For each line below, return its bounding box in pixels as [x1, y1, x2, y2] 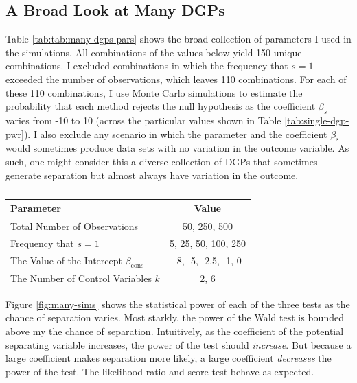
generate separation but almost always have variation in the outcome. [5, 167, 299, 182]
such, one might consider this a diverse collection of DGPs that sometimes [5, 154, 318, 168]
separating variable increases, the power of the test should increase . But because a [5, 337, 352, 351]
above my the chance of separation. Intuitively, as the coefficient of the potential [5, 324, 344, 338]
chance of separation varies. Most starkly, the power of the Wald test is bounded [5, 310, 344, 325]
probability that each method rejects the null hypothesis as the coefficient [5, 99, 316, 113]
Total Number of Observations [10, 218, 139, 233]
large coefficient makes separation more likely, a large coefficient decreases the [5, 351, 332, 365]
